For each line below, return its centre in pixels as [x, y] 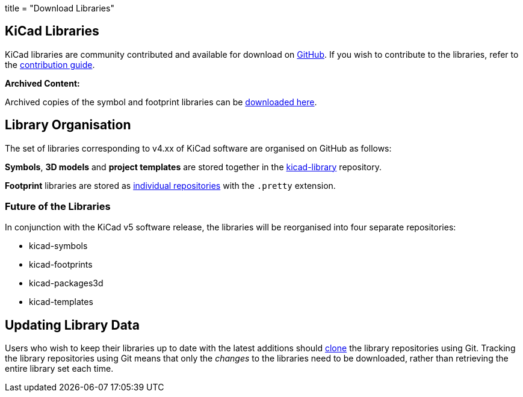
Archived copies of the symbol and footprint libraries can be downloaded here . [161, 102]
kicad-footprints [61, 265]
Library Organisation [68, 125]
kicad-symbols [58, 246]
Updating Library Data [72, 325]
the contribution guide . [50, 64]
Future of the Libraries [58, 207]
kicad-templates [61, 302]
